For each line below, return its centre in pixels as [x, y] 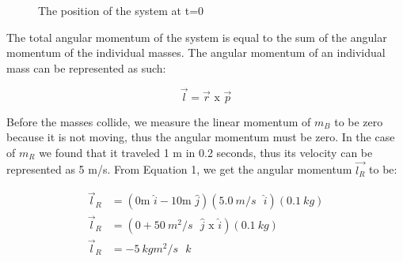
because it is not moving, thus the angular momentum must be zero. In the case [201, 137]
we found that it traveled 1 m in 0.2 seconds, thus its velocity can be [206, 152]
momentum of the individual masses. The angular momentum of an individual [196, 52]
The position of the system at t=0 [121, 10]
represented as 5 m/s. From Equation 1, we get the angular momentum [179, 169]
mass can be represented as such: [86, 67]
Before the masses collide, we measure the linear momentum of [159, 121]
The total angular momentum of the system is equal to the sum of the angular [197, 37]
